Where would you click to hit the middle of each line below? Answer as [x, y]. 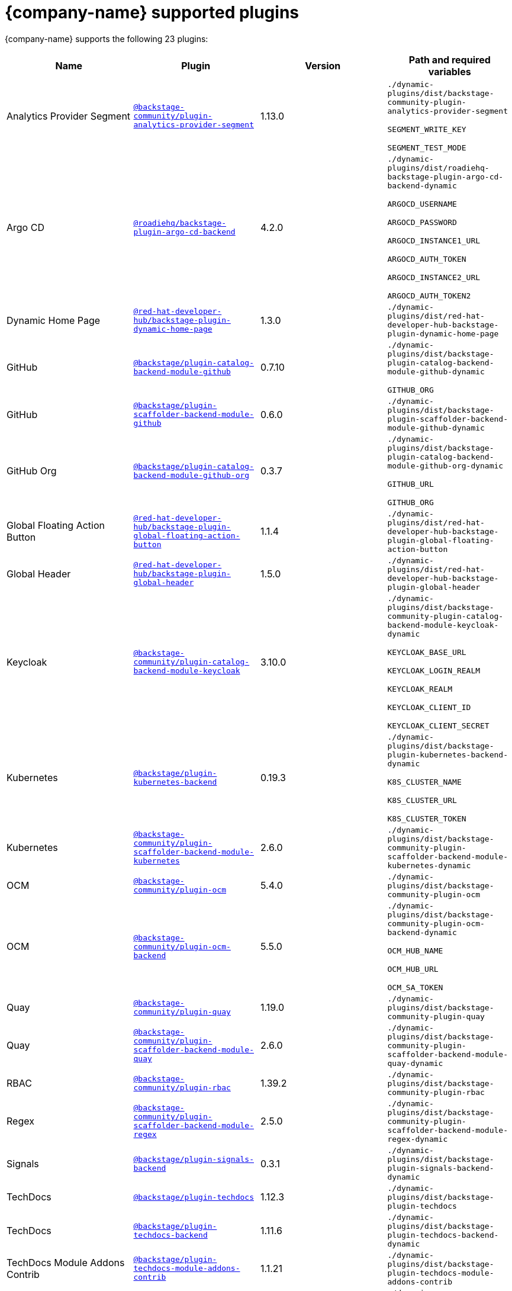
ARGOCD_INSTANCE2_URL [434, 277]
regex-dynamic [418, 1139]
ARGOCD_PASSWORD [422, 222]
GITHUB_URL [410, 484]
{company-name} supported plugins [152, 12]
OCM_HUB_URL [413, 969]
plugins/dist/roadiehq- [438, 168]
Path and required [450, 60]
